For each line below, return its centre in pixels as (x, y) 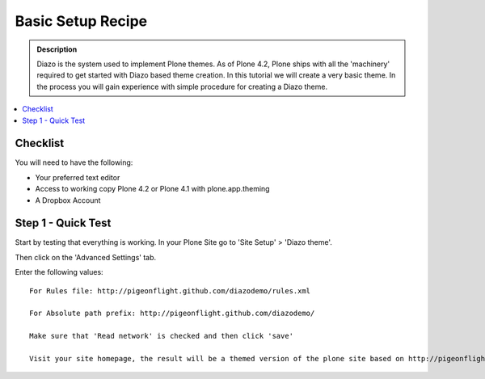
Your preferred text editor (78, 177)
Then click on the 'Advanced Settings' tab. (86, 257)
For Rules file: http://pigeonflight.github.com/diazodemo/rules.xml (170, 291)
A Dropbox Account (68, 200)
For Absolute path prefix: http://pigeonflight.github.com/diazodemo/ (172, 314)
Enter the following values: (59, 272)
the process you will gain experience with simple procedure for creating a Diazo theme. (182, 86)
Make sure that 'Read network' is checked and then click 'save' (162, 336)
